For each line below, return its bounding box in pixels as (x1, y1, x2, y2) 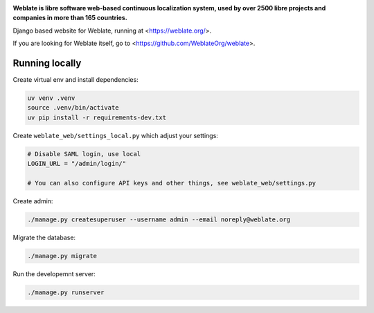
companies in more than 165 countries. (12, 14, 127, 22)
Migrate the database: (12, 233, 76, 242)
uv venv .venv (27, 94, 75, 102)
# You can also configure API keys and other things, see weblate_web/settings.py (27, 179, 317, 187)
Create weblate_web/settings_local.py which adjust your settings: (12, 131, 218, 139)
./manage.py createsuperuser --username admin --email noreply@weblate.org (27, 215, 291, 223)
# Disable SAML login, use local (27, 150, 141, 158)
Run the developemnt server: (12, 269, 96, 278)
